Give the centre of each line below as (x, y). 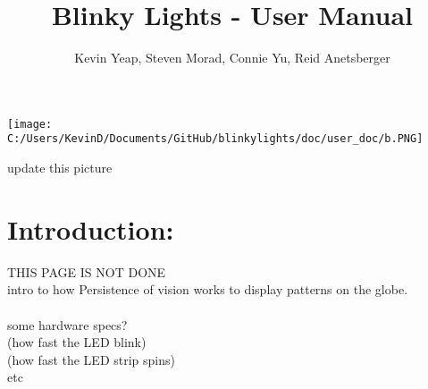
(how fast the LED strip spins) (91, 359)
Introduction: (91, 228)
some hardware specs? (67, 324)
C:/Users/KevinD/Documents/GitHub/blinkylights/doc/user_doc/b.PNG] (215, 139)
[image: (30, 124)
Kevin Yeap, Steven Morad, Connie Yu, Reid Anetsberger (232, 58)
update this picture (60, 168)
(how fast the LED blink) (77, 342)
